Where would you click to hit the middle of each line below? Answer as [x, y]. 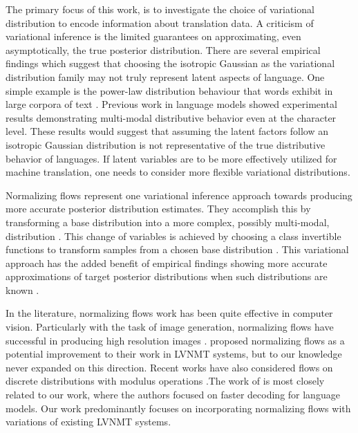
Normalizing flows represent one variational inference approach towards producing [179, 195]
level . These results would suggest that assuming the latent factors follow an [167, 131]
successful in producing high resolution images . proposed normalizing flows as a [175, 340]
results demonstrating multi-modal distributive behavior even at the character [171, 117]
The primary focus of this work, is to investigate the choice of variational [160, 9]
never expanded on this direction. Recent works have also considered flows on [169, 367]
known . [22, 289]
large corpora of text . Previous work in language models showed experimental [171, 104]
